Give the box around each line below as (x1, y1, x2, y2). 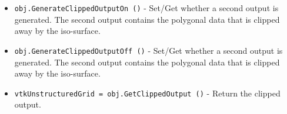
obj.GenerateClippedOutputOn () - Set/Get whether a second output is (14, 2, 279, 13)
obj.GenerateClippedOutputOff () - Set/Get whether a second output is (14, 44, 283, 56)
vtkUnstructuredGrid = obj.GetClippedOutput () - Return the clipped (14, 87, 281, 99)
